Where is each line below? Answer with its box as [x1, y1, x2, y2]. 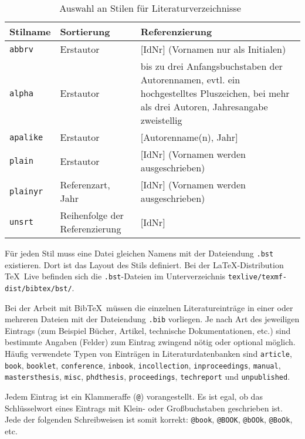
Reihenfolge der [60, 208, 124, 222]
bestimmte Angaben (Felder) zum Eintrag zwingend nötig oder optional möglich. [5, 336, 296, 348]
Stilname [9, 25, 51, 38]
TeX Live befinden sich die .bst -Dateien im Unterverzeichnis [5, 270, 226, 282]
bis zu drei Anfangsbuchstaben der [140, 59, 283, 73]
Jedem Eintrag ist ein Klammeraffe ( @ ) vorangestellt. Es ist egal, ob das [5, 390, 263, 402]
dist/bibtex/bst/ [5, 284, 72, 293]
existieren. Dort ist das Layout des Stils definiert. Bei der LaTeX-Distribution [5, 258, 284, 271]
